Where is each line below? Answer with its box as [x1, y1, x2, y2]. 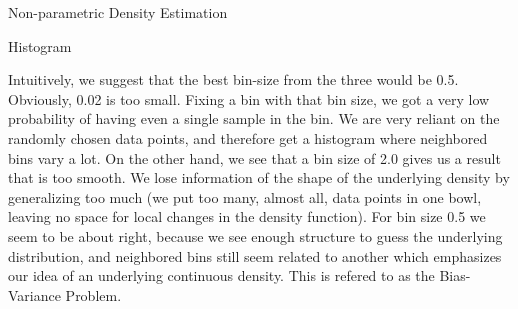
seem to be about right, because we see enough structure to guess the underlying [8, 225, 503, 246]
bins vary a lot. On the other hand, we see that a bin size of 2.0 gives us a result [8, 147, 501, 168]
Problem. [65, 284, 122, 305]
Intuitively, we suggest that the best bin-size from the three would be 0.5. [8, 69, 459, 90]
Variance [8, 284, 61, 305]
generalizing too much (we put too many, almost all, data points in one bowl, [8, 186, 482, 207]
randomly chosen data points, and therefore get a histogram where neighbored [8, 127, 488, 148]
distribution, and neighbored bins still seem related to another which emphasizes [8, 245, 502, 266]
